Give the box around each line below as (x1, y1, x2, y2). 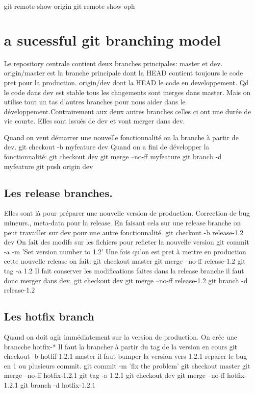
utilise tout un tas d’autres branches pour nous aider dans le (4, 97, 186, 107)
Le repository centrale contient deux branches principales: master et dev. (4, 58, 223, 68)
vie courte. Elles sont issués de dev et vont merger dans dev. (4, 116, 185, 126)
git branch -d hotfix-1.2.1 (20, 379, 96, 390)
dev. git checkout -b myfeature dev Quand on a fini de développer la (4, 142, 209, 152)
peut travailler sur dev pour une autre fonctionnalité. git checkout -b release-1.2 (4, 227, 244, 237)
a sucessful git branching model (4, 29, 221, 49)
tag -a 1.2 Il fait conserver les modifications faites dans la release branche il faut (4, 266, 244, 276)
